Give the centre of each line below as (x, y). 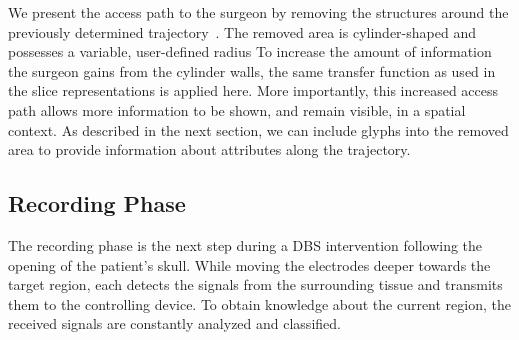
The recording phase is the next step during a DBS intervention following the (245, 244)
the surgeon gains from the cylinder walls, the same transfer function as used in (252, 70)
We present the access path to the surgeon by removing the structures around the (258, 12)
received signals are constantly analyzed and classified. (174, 323)
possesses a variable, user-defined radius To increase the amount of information (250, 51)
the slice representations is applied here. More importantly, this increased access (253, 90)
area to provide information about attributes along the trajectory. (209, 149)
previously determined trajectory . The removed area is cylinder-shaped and (242, 31)
